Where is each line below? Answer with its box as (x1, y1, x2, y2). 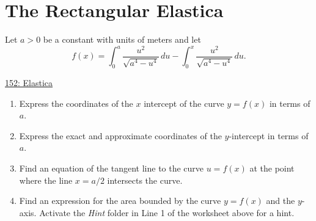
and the (266, 194, 295, 207)
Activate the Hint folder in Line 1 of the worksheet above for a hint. (39, 206, 295, 219)
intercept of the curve (144, 96, 224, 109)
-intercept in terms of (229, 129, 309, 142)
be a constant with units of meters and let (43, 33, 201, 46)
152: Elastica (5, 76, 53, 89)
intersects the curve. (107, 173, 183, 186)
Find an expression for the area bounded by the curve (19, 194, 221, 207)
